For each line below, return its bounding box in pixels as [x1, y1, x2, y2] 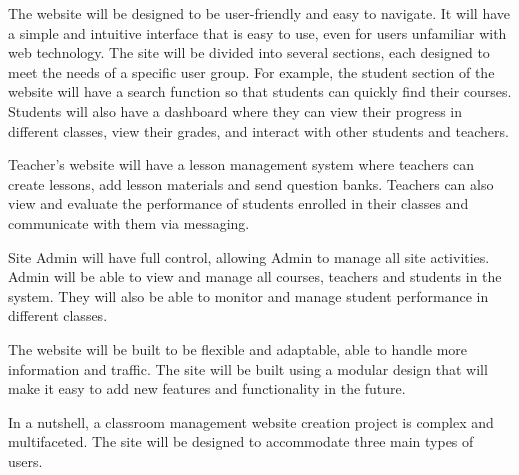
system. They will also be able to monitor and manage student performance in [8, 285, 489, 306]
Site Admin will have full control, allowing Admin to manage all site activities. [8, 246, 490, 267]
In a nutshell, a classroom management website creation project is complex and [8, 411, 494, 432]
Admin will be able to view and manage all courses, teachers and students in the [8, 266, 502, 287]
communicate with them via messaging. [8, 212, 250, 233]
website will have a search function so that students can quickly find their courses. [8, 81, 512, 102]
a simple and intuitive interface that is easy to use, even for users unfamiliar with [8, 22, 507, 43]
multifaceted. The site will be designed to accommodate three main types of [8, 431, 474, 452]
